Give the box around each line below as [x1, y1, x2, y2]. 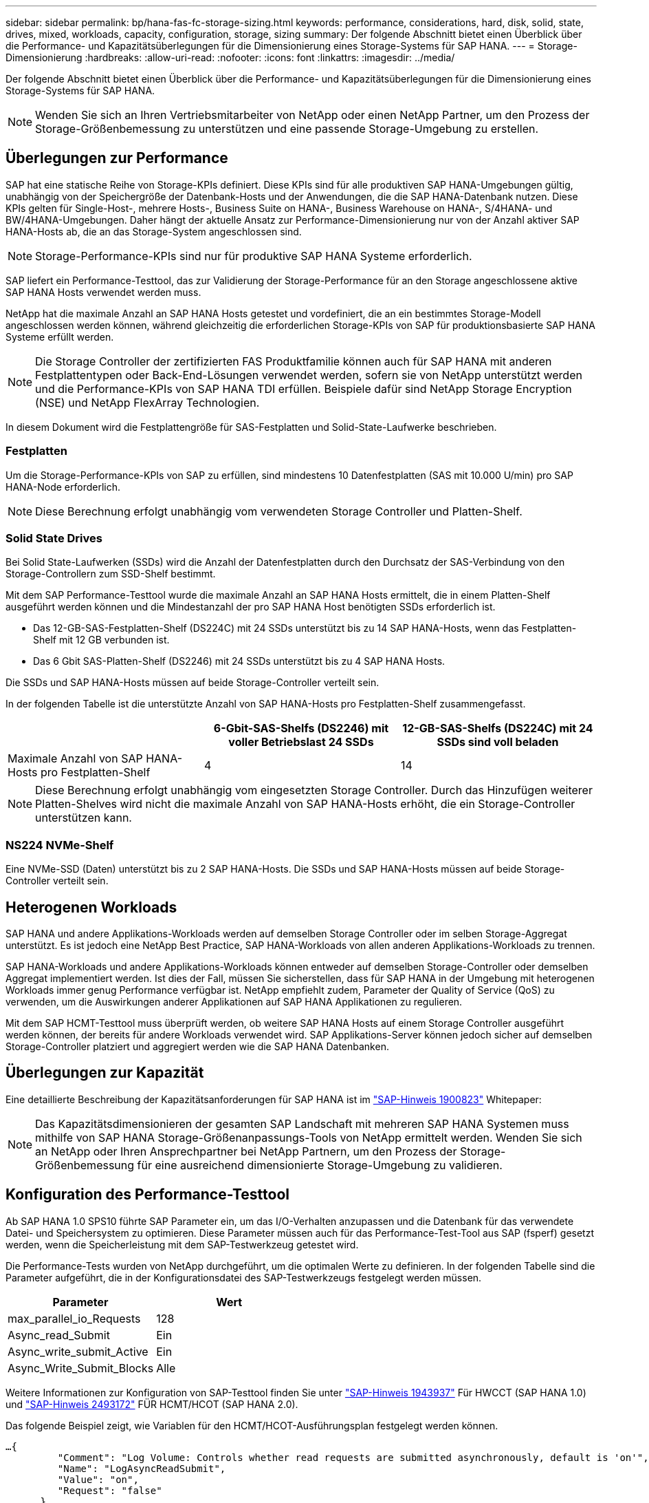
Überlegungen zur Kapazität [5, 1064, 204, 1082]
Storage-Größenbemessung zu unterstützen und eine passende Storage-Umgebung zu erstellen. [35, 122, 539, 136]
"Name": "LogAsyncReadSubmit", [57, 1462, 226, 1474]
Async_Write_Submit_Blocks [8, 1361, 154, 1375]
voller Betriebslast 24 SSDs [228, 735, 374, 749]
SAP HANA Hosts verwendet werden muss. [5, 286, 201, 298]
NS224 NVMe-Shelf [5, 838, 114, 852]
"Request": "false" [57, 1484, 162, 1496]
